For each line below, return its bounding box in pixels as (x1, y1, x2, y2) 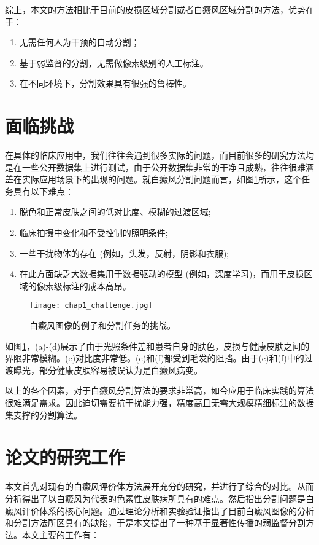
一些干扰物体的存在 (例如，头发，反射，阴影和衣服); (19, 246, 229, 259)
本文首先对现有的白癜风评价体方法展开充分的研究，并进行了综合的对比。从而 (5, 480, 314, 493)
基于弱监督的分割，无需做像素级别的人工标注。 (19, 56, 209, 69)
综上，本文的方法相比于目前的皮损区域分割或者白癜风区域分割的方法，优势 (5, 3, 306, 15)
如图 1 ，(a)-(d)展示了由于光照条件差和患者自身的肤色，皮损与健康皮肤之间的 (5, 339, 310, 352)
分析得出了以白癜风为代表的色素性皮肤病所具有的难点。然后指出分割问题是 (5, 492, 306, 504)
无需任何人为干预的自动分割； (19, 36, 140, 49)
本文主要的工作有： (21, 528, 99, 541)
